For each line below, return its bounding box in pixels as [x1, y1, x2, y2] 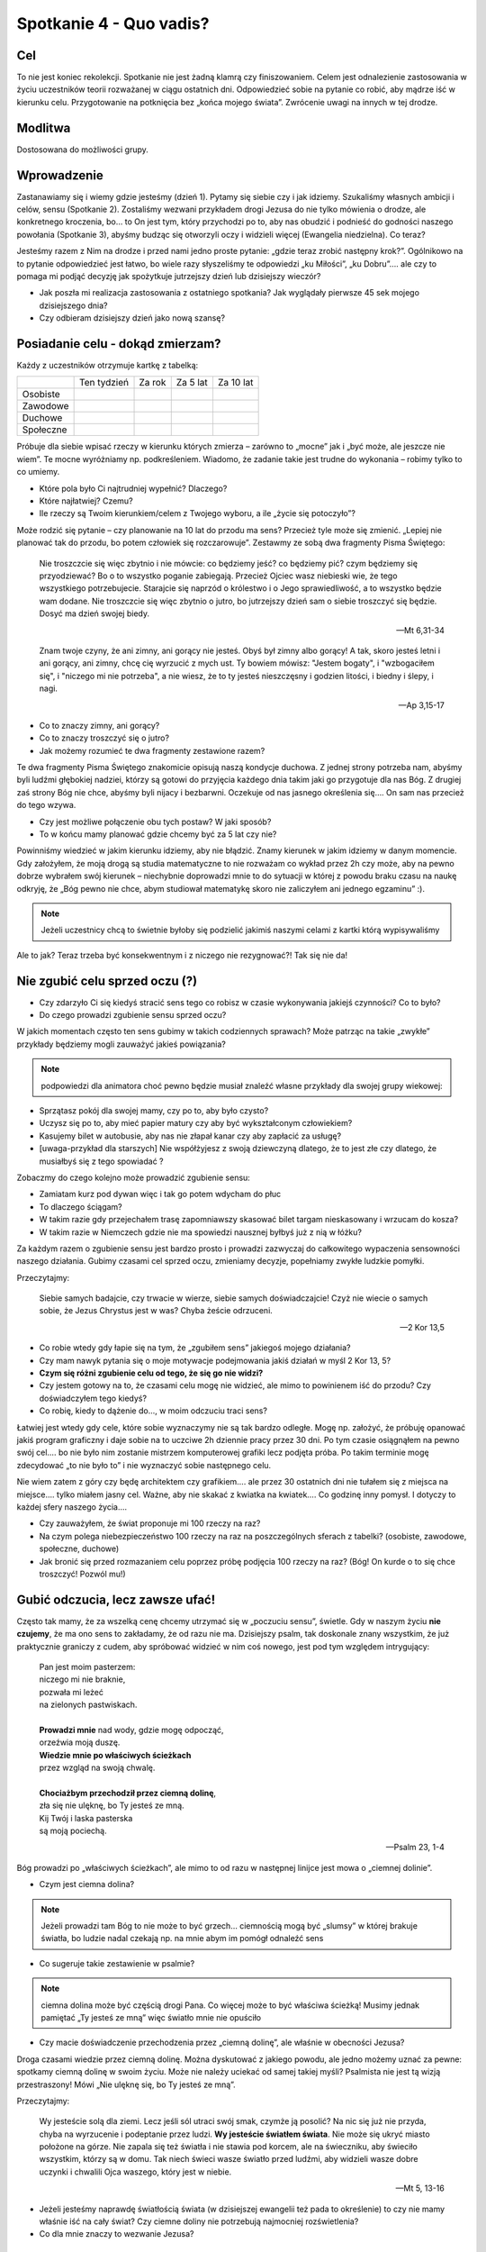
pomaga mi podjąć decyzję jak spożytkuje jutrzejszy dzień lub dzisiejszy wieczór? [16, 271, 321, 281]
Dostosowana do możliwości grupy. [16, 144, 148, 155]
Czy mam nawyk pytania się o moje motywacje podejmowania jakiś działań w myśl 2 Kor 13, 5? [39, 1355, 391, 1366]
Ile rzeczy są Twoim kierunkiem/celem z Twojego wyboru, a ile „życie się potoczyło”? [39, 508, 355, 519]
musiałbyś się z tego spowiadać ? [39, 1156, 164, 1167]
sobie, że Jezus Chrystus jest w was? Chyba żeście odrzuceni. [39, 1305, 274, 1316]
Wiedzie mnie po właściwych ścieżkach [39, 1749, 192, 1760]
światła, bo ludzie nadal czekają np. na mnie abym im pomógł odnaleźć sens [40, 1933, 324, 1944]
